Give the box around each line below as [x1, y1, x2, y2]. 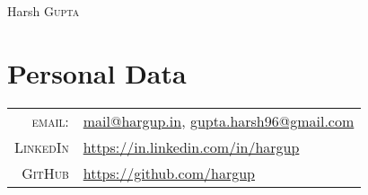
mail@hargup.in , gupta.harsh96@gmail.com [83, 110, 355, 131]
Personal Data [7, 54, 187, 91]
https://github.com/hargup [83, 162, 255, 183]
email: [31, 110, 69, 131]
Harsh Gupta [7, 2, 80, 20]
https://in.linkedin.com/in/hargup [83, 136, 300, 157]
